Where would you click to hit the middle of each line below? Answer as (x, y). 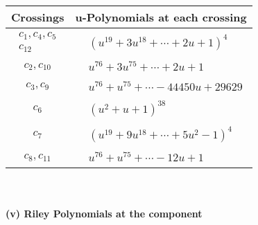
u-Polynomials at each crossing (161, 17)
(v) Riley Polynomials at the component (104, 213)
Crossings (38, 17)
